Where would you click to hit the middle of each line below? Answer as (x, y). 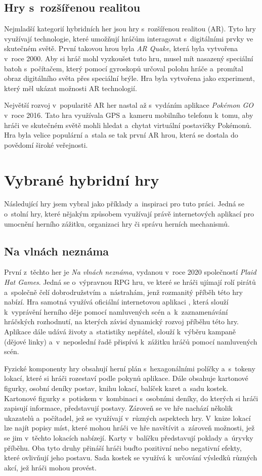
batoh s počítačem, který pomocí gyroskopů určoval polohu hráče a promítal (124, 68)
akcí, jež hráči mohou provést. (50, 467)
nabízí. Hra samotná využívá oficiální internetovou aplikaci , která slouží (116, 302)
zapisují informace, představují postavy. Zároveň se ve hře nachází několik (118, 408)
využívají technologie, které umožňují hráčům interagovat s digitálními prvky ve (129, 38)
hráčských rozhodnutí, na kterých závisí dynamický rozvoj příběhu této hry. (122, 321)
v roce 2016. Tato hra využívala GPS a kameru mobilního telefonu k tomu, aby (129, 115)
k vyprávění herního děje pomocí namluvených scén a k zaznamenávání (116, 311)
